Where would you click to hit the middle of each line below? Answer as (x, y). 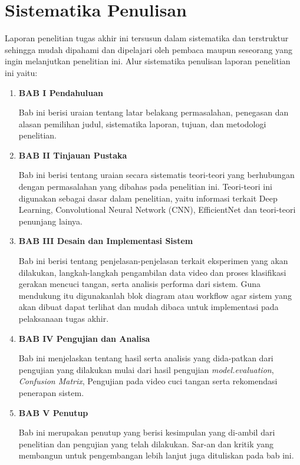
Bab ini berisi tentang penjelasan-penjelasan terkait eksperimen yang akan (153, 261)
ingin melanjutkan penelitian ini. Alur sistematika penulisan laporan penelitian (148, 61)
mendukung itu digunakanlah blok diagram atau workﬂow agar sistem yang (155, 295)
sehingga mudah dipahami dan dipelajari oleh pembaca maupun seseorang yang (149, 49)
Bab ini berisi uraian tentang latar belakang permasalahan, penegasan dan (154, 112)
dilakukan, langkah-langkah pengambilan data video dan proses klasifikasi (152, 272)
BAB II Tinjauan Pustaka (73, 155)
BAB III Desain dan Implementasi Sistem (106, 241)
